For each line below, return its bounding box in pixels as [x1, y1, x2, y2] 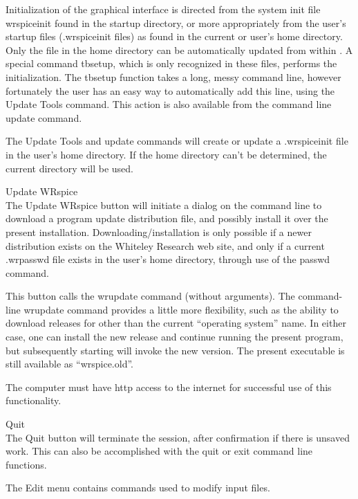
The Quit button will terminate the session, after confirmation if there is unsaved [6, 430, 350, 444]
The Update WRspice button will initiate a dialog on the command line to [6, 197, 322, 212]
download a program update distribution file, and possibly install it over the [6, 211, 328, 226]
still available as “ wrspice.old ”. [6, 356, 133, 371]
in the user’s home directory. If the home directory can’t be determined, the [6, 147, 327, 161]
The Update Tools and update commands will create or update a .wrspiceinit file [6, 134, 348, 148]
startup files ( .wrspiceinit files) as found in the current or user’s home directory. [6, 29, 343, 44]
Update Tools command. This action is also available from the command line [6, 97, 332, 111]
